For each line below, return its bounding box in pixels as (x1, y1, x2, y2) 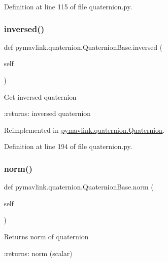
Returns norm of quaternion (4, 231, 89, 241)
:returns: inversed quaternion (4, 108, 91, 118)
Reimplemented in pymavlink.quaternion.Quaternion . (4, 124, 165, 135)
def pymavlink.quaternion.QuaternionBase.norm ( (4, 182, 154, 192)
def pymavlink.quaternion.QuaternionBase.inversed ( (4, 41, 163, 52)
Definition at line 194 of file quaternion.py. (4, 141, 133, 151)
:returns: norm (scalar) (4, 248, 72, 258)
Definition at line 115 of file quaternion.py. (4, 1, 133, 11)
